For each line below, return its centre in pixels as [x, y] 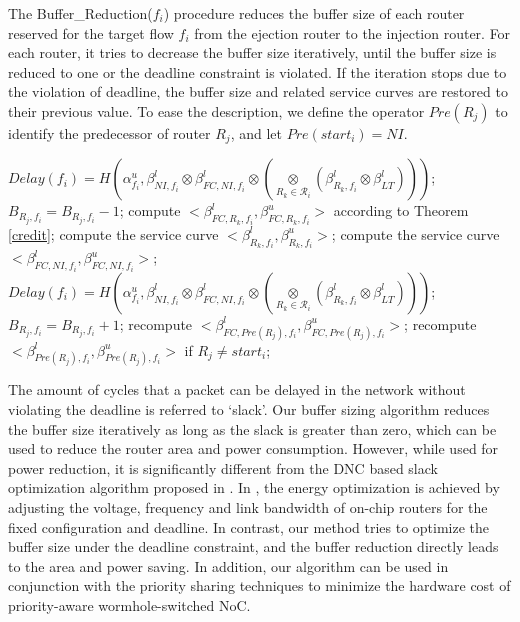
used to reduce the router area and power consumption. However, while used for [253, 448]
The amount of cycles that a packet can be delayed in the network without [237, 389]
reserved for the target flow [91, 32]
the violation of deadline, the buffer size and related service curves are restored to [258, 91]
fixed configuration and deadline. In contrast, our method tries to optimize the [249, 526]
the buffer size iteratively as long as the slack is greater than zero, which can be [252, 428]
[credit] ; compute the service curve [113, 233]
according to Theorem [401, 210]
